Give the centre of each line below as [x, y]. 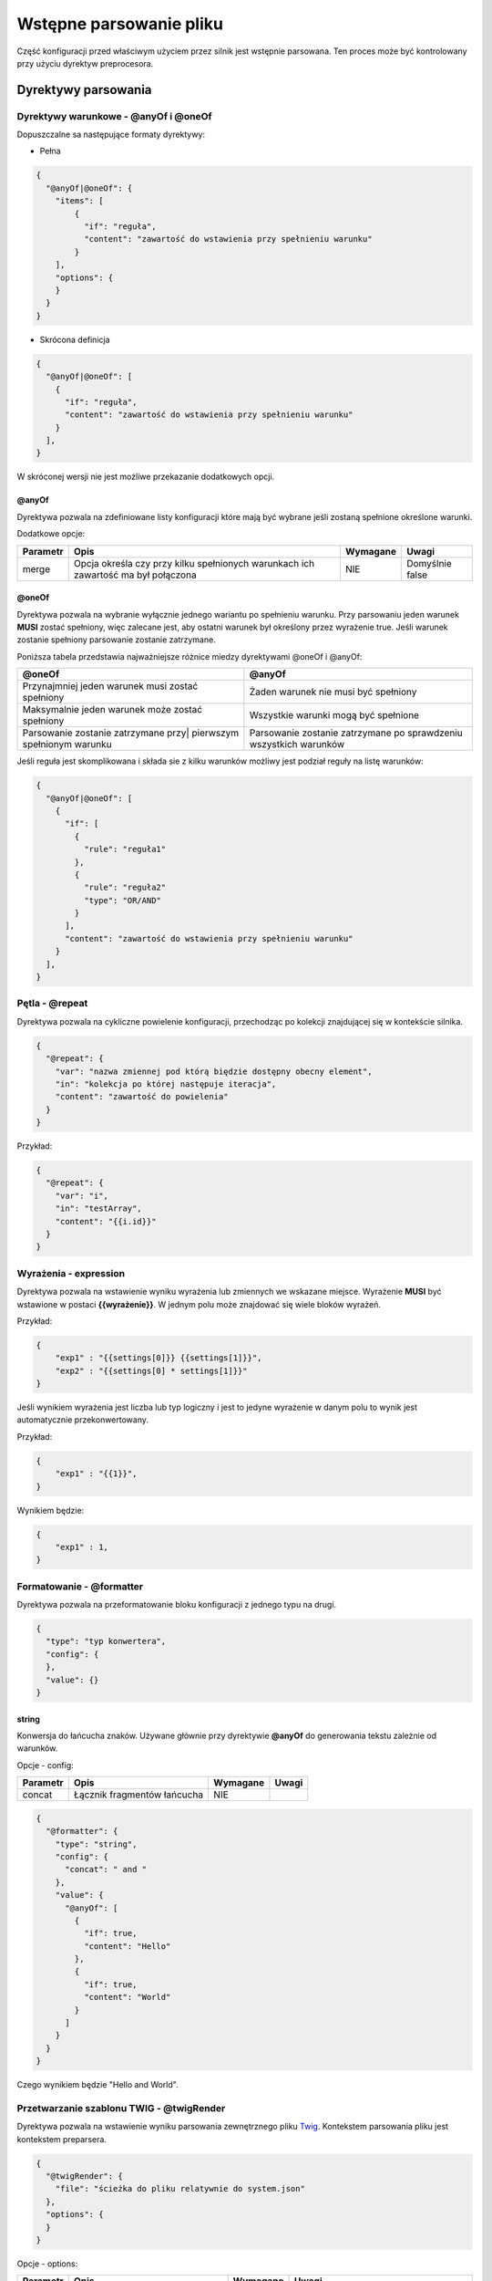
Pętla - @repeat [52, 1004]
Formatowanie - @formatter [80, 1586]
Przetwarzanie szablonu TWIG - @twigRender [121, 2108]
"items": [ [79, 201]
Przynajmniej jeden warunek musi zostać [110, 686]
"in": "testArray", [99, 1208]
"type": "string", [96, 1844]
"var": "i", [82, 1196]
